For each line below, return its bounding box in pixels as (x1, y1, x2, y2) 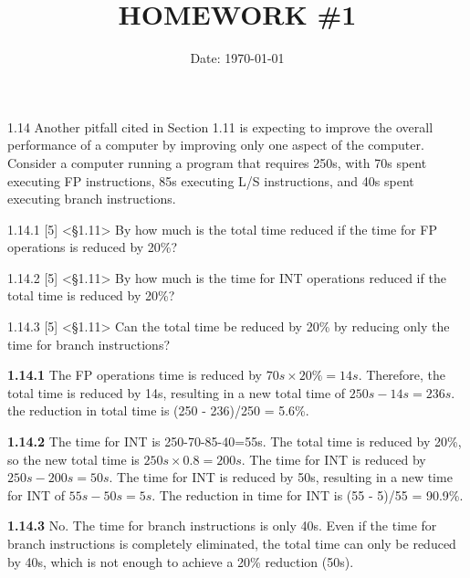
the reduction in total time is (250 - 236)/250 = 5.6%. (7, 401, 309, 420)
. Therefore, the (358, 365, 446, 384)
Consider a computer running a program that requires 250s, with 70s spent (7, 152, 427, 172)
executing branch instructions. (7, 189, 176, 208)
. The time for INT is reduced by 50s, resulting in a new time (109, 468, 453, 487)
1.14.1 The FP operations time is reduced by (7, 365, 262, 384)
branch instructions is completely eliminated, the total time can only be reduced (7, 534, 456, 552)
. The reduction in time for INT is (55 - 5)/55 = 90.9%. (151, 485, 464, 504)
